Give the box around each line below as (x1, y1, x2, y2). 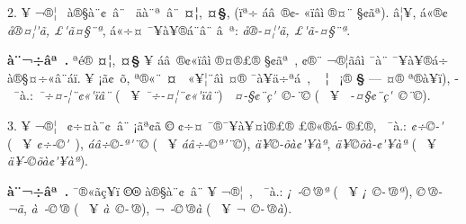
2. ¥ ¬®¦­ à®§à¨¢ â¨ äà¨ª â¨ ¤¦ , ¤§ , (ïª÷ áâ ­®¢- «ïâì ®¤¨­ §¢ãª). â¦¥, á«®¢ (7, 3, 448, 21)
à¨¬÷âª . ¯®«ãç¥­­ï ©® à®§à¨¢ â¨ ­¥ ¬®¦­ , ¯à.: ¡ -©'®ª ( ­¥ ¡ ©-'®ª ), (7, 181, 413, 200)
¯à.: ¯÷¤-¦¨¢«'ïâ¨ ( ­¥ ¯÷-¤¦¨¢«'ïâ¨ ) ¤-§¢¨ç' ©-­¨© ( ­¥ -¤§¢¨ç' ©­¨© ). (13, 85, 431, 104)
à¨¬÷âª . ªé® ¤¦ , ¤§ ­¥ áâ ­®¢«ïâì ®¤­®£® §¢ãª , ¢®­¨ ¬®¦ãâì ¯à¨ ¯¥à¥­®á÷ (7, 50, 449, 69)
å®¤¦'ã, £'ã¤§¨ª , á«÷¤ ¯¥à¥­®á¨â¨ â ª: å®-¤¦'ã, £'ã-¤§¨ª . (7, 20, 351, 39)
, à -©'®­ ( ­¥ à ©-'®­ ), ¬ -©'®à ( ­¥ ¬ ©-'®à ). (22, 199, 292, 218)
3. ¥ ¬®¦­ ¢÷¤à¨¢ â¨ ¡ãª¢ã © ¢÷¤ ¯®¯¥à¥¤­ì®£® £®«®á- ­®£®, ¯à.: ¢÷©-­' (7, 115, 444, 134)
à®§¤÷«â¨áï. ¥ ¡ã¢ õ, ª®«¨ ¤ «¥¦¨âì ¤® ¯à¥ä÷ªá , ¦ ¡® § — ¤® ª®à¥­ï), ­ (7, 67, 459, 86)
